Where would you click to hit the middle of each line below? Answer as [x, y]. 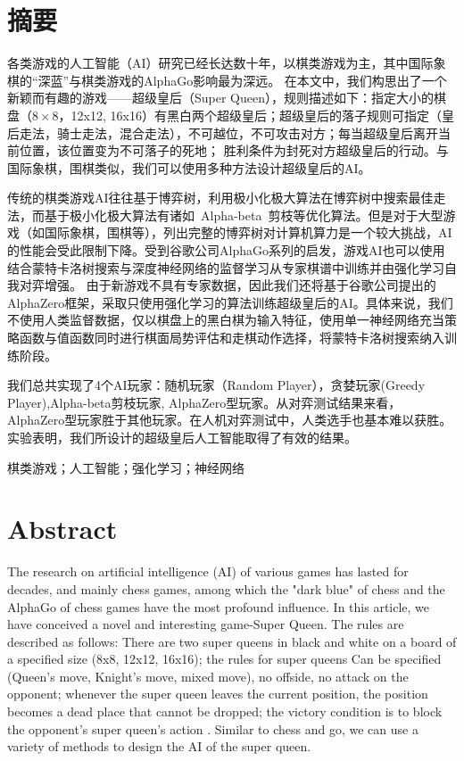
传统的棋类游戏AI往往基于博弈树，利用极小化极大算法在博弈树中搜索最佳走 [227, 198]
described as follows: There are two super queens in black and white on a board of [232, 641]
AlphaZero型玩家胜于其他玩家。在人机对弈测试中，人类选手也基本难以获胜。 [230, 420]
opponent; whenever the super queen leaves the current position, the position [218, 694]
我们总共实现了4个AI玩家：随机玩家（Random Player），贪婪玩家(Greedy [216, 385]
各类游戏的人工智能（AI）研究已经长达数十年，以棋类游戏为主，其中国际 [220, 63]
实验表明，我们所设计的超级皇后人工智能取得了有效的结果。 [182, 437]
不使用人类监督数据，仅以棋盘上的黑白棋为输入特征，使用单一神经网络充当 [226, 320]
